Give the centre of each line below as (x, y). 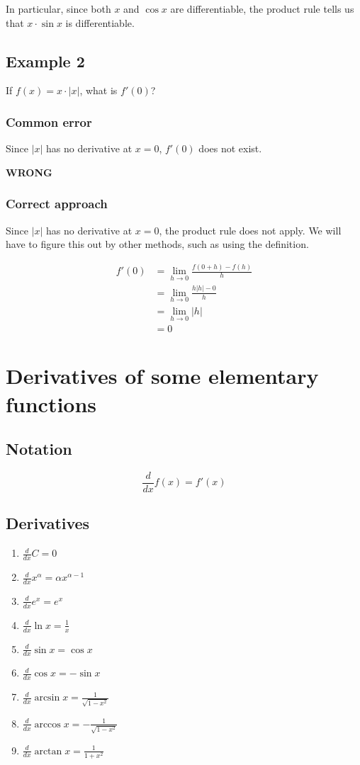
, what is (99, 90)
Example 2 (45, 61)
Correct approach (57, 204)
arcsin (47, 698)
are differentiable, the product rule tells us (262, 8)
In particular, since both (58, 8)
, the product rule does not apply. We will (250, 230)
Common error (49, 121)
